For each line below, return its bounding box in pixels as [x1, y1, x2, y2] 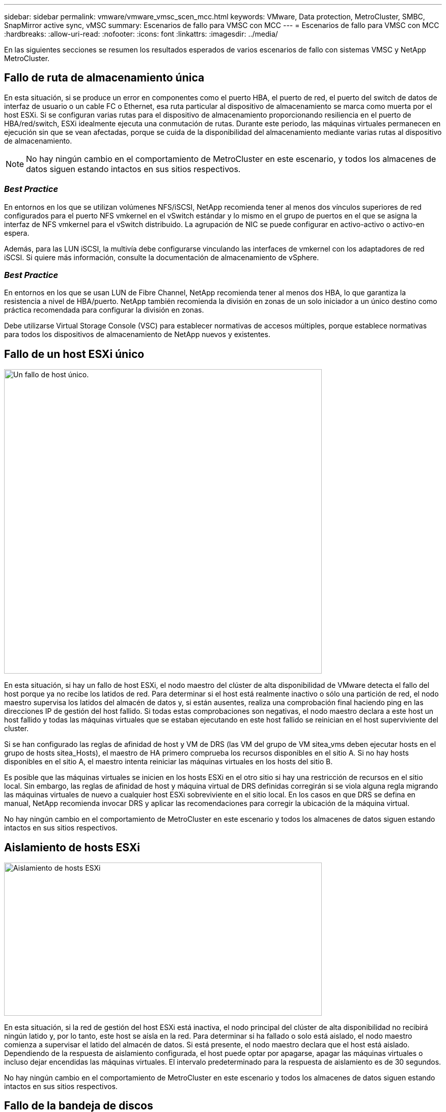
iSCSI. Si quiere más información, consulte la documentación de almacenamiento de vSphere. [4, 253, 319, 262]
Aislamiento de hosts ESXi [4, 841, 140, 854]
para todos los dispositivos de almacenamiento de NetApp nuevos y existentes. [4, 330, 270, 339]
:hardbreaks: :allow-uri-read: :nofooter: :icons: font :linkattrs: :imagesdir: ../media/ [4, 30, 278, 38]
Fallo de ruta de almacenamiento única [4, 71, 205, 85]
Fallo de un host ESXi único [4, 347, 145, 360]
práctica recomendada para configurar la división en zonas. [4, 305, 204, 315]
